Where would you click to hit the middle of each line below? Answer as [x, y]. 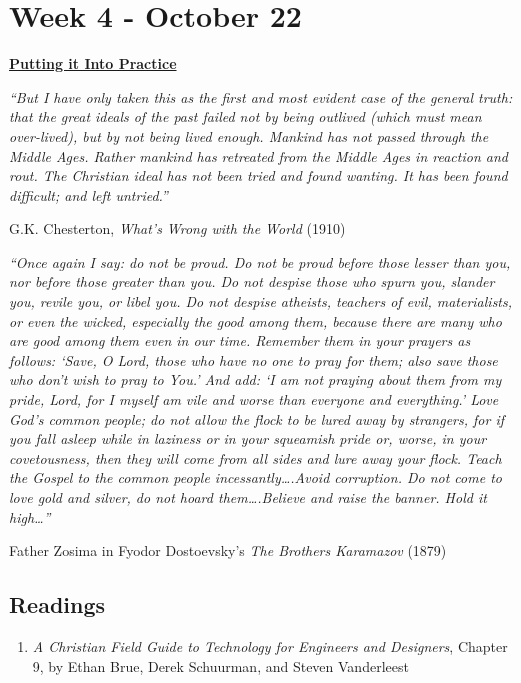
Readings [57, 604]
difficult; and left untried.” [88, 194]
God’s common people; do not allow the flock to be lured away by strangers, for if [257, 418]
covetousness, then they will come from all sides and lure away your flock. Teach [255, 457]
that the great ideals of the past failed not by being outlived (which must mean [245, 116]
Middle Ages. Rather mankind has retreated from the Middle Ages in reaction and [258, 155]
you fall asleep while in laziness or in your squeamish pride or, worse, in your [248, 438]
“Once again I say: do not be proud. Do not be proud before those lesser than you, [260, 261]
